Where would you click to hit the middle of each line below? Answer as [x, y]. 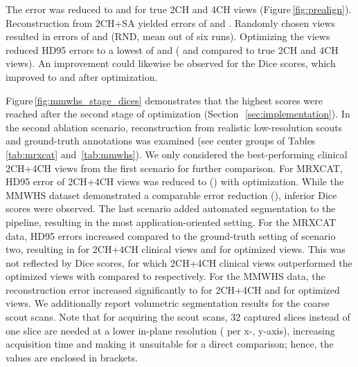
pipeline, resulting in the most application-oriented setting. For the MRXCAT [171, 222]
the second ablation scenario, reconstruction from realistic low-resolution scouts [174, 127]
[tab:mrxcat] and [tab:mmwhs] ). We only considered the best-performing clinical [177, 154]
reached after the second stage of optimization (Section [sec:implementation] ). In [178, 114]
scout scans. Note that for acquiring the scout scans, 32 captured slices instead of [178, 317]
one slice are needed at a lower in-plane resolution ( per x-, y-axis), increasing [170, 330]
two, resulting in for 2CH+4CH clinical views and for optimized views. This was [176, 249]
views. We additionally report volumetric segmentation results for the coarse [168, 303]
